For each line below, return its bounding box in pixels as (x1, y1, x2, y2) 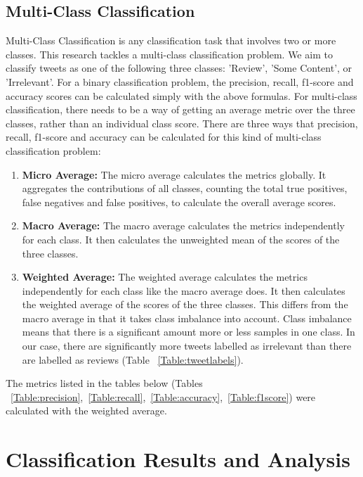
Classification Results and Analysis (6, 445, 350, 473)
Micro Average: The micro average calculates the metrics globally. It (22, 167, 326, 182)
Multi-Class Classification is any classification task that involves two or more (6, 33, 336, 48)
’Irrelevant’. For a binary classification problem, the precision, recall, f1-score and (6, 74, 354, 89)
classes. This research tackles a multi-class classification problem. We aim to (6, 46, 333, 61)
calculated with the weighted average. (6, 403, 167, 418)
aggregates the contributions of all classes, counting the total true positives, (22, 181, 348, 196)
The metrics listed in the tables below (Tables (6, 376, 203, 390)
